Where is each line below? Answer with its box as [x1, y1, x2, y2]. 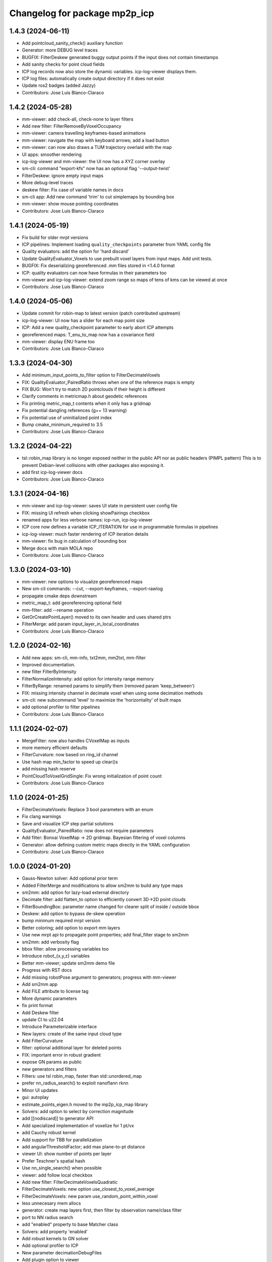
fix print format [22, 1003, 53, 1009]
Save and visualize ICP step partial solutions [22, 820, 114, 826]
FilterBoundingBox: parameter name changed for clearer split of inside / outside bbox [22, 904, 199, 910]
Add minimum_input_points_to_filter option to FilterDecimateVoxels [22, 372, 161, 378]
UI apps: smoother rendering [22, 151, 82, 157]
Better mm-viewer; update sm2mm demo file [22, 960, 115, 966]
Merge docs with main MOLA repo [22, 545, 93, 551]
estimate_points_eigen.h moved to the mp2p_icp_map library [22, 1101, 148, 1108]
